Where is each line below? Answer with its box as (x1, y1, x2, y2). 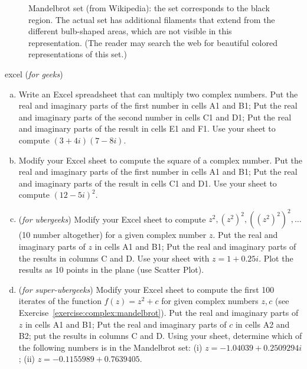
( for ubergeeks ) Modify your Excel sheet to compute (18, 213, 206, 225)
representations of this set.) (28, 48, 127, 60)
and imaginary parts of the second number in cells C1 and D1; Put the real (18, 110, 292, 123)
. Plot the (259, 252, 293, 264)
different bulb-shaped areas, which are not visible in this (28, 25, 232, 37)
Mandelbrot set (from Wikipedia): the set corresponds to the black (28, 2, 270, 14)
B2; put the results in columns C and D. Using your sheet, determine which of (18, 329, 302, 342)
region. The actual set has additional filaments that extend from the (28, 13, 275, 25)
